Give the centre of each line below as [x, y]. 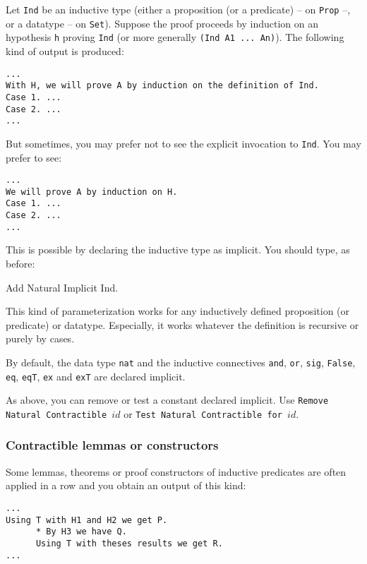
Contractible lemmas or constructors [112, 445]
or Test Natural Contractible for [203, 413]
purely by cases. [40, 338]
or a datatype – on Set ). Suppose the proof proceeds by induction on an [162, 23]
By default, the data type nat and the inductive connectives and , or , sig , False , [181, 362]
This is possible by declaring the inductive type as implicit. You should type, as [178, 250]
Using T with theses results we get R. [129, 543]
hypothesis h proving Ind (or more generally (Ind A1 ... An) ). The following [175, 37]
